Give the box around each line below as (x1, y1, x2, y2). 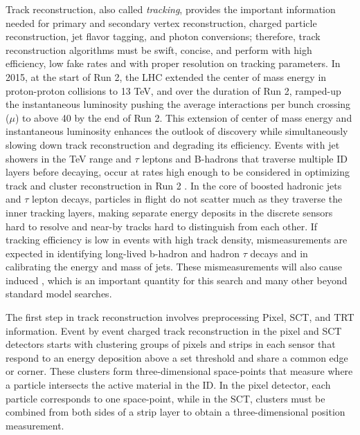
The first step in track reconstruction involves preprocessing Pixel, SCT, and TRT (6, 310, 354, 324)
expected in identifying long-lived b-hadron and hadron (6, 246, 240, 260)
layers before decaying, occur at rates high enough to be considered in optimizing (6, 165, 350, 179)
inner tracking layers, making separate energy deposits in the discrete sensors (6, 205, 333, 219)
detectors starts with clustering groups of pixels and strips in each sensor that (6, 337, 336, 351)
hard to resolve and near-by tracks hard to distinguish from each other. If (6, 219, 318, 233)
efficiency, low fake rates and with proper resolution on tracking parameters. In (6, 56, 341, 71)
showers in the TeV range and (6, 151, 132, 165)
